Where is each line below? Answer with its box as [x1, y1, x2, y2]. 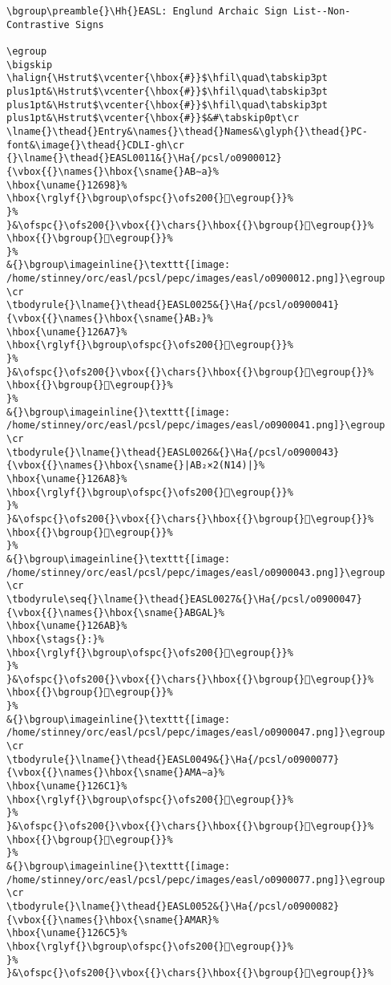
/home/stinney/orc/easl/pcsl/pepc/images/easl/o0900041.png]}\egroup [6, 420, 385, 432]
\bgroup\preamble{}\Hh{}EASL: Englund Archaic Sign [6, 6, 288, 17]
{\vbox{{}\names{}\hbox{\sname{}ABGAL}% [6, 606, 225, 618]
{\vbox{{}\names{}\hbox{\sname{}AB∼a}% [6, 165, 219, 177]
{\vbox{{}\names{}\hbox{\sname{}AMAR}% [6, 914, 219, 926]
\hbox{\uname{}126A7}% [6, 326, 127, 338]
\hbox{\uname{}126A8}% [6, 472, 127, 484]
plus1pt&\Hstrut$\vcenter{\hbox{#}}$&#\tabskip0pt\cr [6, 112, 300, 124]
